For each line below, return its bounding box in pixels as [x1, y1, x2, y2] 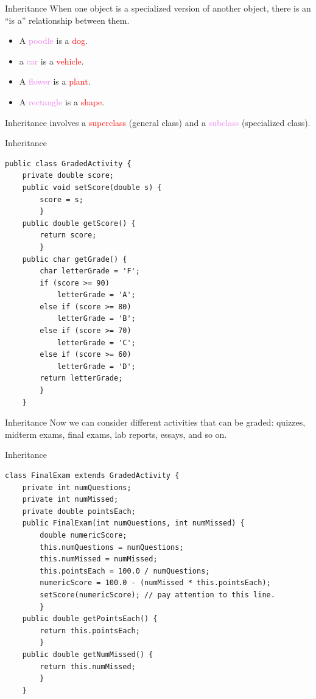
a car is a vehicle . [19, 54, 84, 67]
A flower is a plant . [19, 75, 91, 88]
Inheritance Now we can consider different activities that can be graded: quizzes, [5, 416, 306, 429]
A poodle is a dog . [19, 34, 88, 47]
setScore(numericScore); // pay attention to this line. [40, 590, 275, 599]
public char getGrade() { [22, 255, 127, 264]
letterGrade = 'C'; [57, 338, 136, 347]
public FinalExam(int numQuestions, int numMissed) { [22, 519, 245, 528]
